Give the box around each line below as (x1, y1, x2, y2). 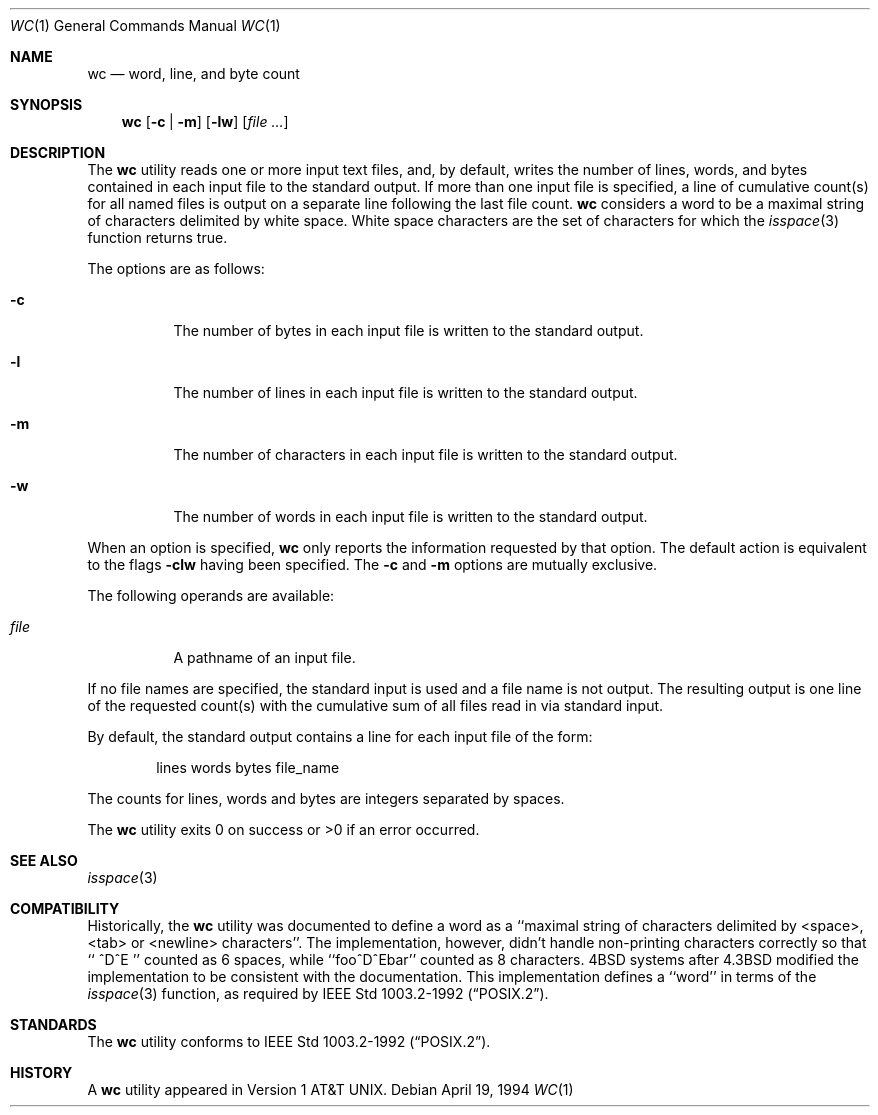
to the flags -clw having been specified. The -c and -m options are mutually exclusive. (87, 556, 658, 573)
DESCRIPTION (10, 144, 106, 161)
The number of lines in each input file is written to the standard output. (173, 384, 638, 401)
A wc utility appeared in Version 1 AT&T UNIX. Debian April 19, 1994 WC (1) (87, 1081, 574, 1098)
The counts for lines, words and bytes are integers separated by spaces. (87, 790, 565, 807)
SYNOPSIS (10, 96, 83, 113)
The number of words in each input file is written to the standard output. (173, 508, 648, 525)
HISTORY (10, 1064, 73, 1081)
